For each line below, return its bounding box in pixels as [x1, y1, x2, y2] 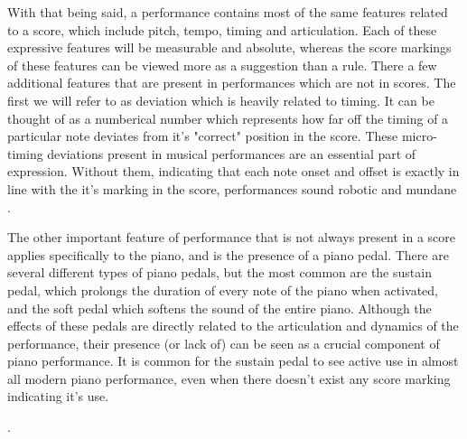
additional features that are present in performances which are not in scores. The [7, 73, 456, 92]
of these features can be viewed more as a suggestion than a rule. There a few [7, 55, 437, 74]
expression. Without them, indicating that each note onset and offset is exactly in [7, 162, 460, 181]
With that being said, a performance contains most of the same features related [7, 3, 448, 21]
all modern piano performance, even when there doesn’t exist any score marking [7, 369, 451, 388]
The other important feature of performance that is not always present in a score [7, 228, 456, 247]
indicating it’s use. [7, 387, 109, 406]
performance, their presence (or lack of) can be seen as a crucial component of [7, 333, 440, 352]
